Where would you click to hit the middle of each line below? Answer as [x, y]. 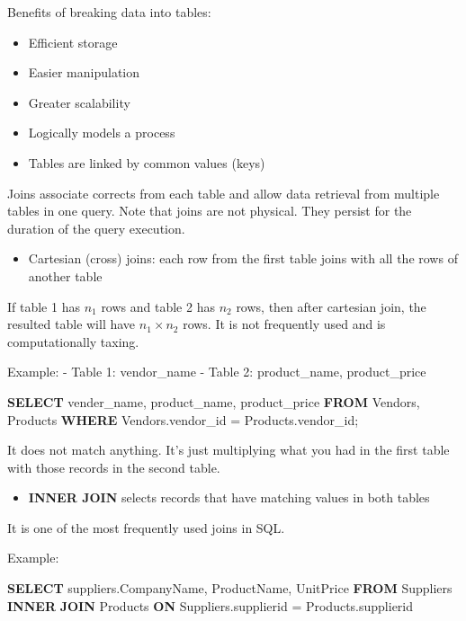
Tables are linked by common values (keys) [147, 162]
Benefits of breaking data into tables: [109, 12]
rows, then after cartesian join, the [331, 306]
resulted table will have [72, 324]
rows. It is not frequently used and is [284, 324]
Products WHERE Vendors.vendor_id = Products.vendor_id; [183, 419]
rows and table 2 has [158, 306]
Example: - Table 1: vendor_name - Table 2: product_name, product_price [217, 372]
